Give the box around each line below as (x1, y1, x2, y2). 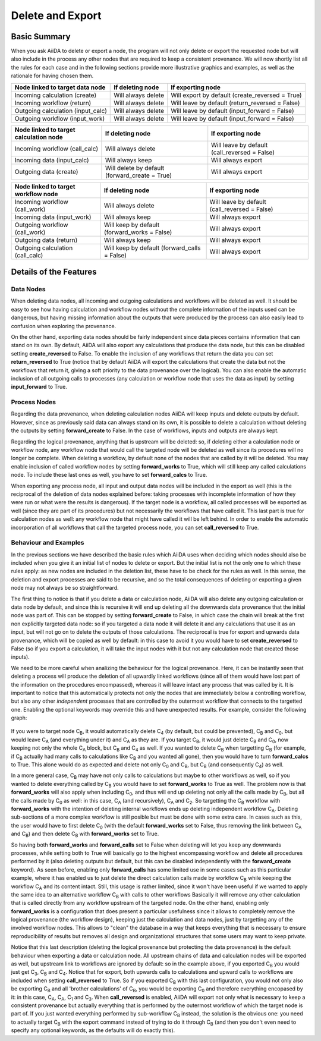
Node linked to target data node (14, 83, 106, 92)
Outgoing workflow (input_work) (14, 114, 105, 122)
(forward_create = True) (105, 171, 172, 180)
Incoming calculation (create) (14, 91, 97, 99)
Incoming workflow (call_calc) (14, 144, 98, 153)
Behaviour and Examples (11, 539, 84, 547)
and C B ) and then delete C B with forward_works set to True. (11, 830, 159, 838)
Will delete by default (105, 163, 165, 172)
